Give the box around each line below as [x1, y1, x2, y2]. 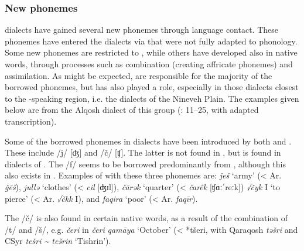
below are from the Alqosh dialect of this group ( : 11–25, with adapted [5, 104, 259, 116]
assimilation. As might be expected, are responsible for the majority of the [5, 69, 272, 81]
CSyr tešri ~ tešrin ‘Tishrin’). [5, 235, 111, 247]
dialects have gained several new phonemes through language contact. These [5, 23, 279, 36]
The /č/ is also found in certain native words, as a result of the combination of [5, 212, 288, 224]
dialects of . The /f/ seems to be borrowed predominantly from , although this [5, 157, 286, 170]
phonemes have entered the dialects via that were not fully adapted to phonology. [5, 35, 298, 47]
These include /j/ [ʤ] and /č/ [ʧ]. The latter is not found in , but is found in [5, 146, 281, 159]
